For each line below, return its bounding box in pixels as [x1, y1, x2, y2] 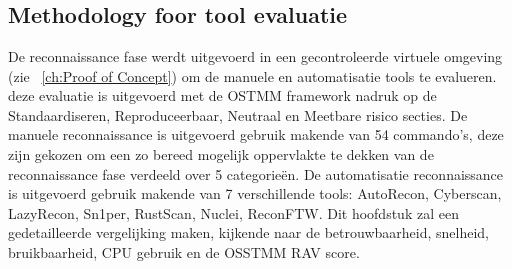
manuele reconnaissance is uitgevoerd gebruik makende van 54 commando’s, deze [8, 124, 504, 145]
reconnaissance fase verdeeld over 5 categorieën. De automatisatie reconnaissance [8, 163, 504, 184]
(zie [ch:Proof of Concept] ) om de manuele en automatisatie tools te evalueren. [8, 65, 497, 86]
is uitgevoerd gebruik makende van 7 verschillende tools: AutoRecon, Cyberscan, [8, 183, 502, 204]
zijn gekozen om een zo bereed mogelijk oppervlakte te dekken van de [8, 143, 434, 164]
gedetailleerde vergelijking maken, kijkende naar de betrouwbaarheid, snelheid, [8, 222, 489, 243]
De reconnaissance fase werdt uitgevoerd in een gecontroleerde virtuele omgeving [8, 46, 503, 66]
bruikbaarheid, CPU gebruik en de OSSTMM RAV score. [8, 241, 360, 262]
